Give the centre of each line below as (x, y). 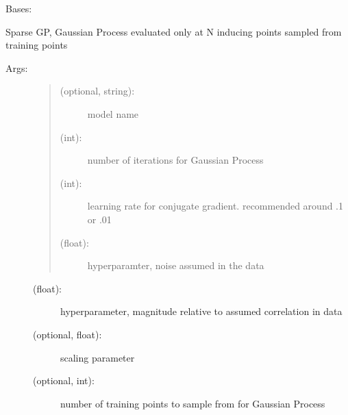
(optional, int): (64, 380)
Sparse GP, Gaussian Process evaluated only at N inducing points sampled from (174, 31)
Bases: (19, 8)
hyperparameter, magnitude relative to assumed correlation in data (201, 311)
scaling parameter (98, 357)
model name (113, 113)
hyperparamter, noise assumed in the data (176, 265)
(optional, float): (67, 334)
